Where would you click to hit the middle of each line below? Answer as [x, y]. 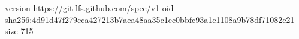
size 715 [19, 31]
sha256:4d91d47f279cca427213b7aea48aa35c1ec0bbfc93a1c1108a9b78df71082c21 [150, 19]
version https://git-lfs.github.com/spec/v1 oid [89, 8]
